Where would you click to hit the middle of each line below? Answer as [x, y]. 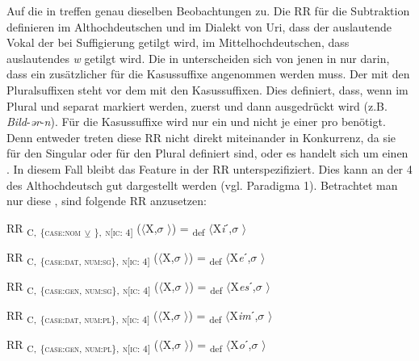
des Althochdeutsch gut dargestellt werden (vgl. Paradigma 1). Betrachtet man [202, 185]
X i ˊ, [222, 227]
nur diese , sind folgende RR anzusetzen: [107, 201]
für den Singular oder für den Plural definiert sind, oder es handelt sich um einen [207, 153]
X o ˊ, [241, 344]
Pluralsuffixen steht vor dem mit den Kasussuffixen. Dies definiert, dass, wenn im [207, 89]
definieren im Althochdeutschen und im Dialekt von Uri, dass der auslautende [199, 26]
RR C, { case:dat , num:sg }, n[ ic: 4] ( [82, 258]
